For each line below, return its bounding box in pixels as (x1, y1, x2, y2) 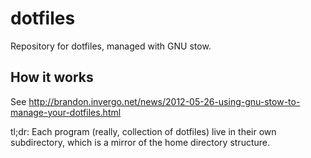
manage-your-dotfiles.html (10, 106, 122, 118)
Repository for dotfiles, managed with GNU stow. (10, 40, 212, 52)
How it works (10, 69, 94, 86)
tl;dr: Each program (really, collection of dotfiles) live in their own (10, 125, 277, 137)
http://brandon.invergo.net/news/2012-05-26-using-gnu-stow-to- (28, 95, 301, 107)
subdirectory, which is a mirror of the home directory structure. (10, 136, 271, 148)
